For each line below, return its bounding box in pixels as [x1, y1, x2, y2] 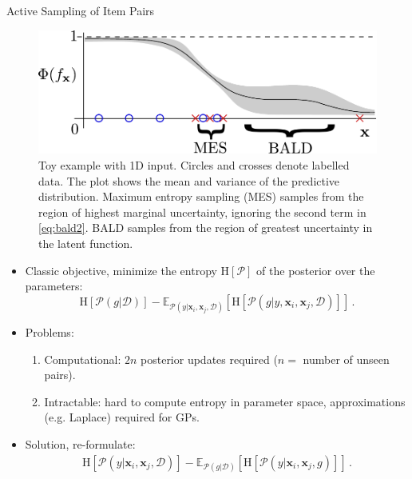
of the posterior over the [256, 261, 375, 278]
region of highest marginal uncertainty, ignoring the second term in [38, 203, 366, 220]
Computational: [44, 350, 121, 367]
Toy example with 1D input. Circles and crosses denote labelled [38, 157, 350, 174]
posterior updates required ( [141, 350, 278, 367]
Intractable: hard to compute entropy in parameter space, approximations [44, 393, 406, 409]
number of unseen [303, 350, 390, 367]
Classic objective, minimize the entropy [25, 261, 217, 278]
